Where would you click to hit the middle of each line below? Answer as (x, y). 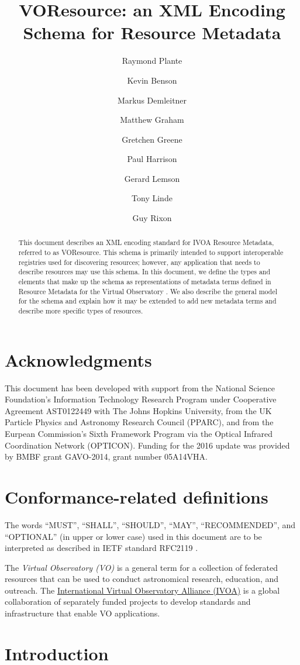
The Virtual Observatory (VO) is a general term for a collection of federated (142, 567)
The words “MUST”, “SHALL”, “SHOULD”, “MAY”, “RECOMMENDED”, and (150, 524)
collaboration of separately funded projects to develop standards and (128, 602)
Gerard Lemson (152, 178)
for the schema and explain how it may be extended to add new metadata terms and (147, 301)
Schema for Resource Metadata (152, 32)
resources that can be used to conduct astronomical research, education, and (142, 579)
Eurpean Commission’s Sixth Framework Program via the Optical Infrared (139, 434)
